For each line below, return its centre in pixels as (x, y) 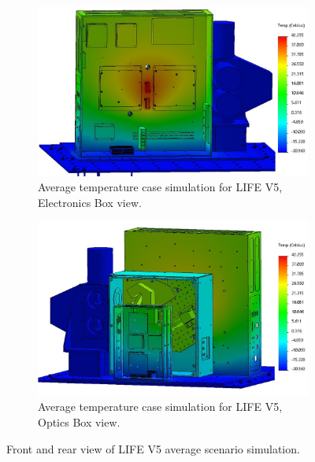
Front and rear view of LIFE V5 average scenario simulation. (153, 448)
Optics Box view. (79, 422)
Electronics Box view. (90, 202)
